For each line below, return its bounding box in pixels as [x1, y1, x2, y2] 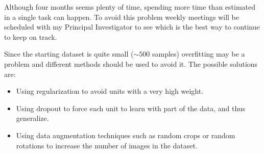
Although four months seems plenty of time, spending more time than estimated [4, 2, 256, 12]
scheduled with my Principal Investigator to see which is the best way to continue [4, 21, 260, 32]
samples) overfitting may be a [152, 48, 245, 59]
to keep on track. [4, 31, 57, 42]
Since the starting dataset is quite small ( [4, 48, 134, 59]
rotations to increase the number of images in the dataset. [16, 140, 198, 150]
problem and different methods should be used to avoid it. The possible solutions [4, 58, 258, 69]
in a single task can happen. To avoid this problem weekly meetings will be [4, 11, 239, 22]
